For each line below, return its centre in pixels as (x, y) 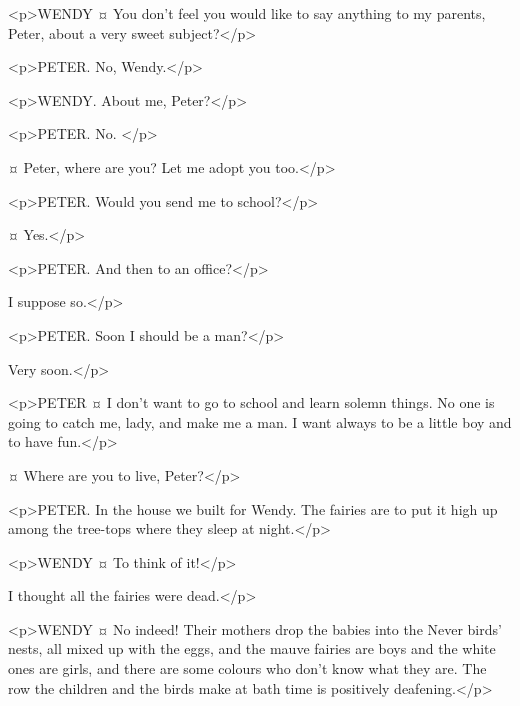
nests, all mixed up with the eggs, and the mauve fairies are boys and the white (252, 648)
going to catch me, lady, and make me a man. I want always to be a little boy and (260, 421)
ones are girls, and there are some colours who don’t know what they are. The (247, 668)
